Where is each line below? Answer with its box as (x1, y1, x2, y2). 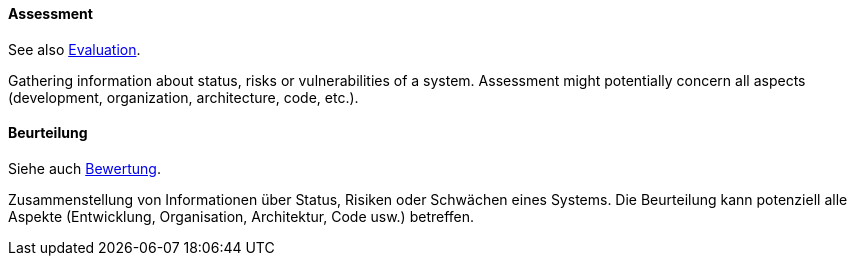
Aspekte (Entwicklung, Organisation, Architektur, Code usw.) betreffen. (8, 207, 475, 225)
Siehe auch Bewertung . (8, 159, 161, 177)
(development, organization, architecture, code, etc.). (8, 88, 359, 106)
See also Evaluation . (8, 40, 141, 58)
